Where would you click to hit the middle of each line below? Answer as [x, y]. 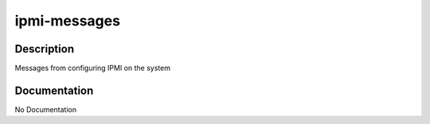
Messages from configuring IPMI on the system [93, 68]
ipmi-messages [68, 21]
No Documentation [46, 109]
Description [45, 49]
